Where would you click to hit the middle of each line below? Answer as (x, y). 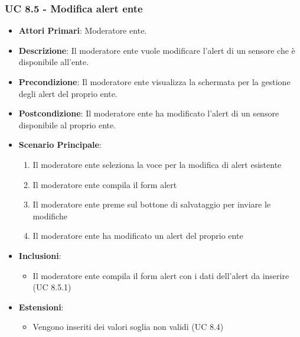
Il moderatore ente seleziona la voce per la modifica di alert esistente (157, 164)
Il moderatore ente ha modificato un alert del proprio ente (138, 236)
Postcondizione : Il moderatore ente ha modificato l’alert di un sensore (149, 113)
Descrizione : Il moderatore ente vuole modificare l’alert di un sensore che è (157, 50)
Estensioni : (41, 307)
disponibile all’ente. (54, 62)
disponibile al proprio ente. (67, 124)
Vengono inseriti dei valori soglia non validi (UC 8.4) (128, 327)
